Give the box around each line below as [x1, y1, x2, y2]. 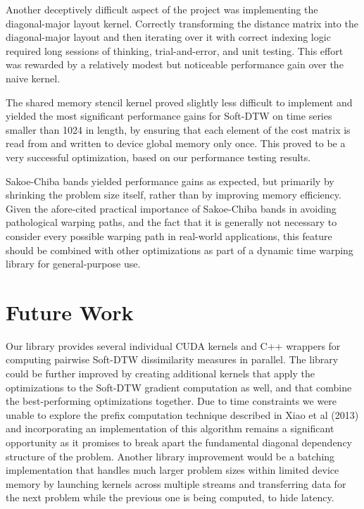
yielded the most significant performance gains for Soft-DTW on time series [6, 108, 332, 123]
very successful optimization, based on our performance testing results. [6, 149, 311, 164]
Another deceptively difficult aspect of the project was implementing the [6, 2, 318, 16]
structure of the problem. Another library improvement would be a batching [6, 448, 335, 463]
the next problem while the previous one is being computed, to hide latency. [6, 490, 334, 505]
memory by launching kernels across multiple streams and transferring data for [6, 476, 346, 491]
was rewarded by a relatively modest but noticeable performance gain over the [6, 57, 344, 72]
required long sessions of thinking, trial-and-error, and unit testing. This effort [6, 43, 344, 58]
